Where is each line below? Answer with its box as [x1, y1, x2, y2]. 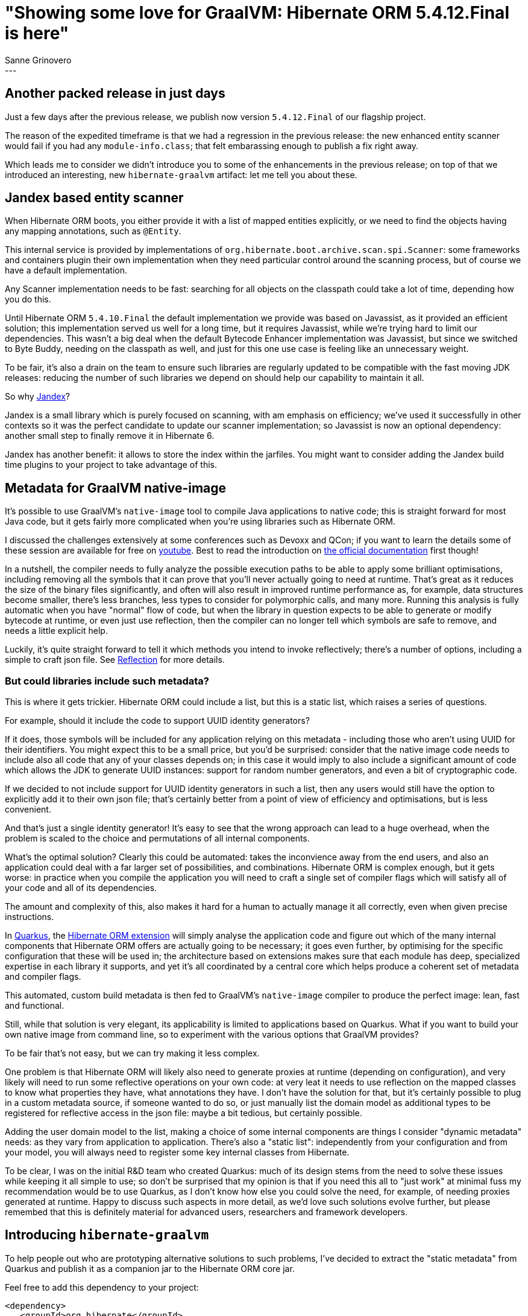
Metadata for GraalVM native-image [5, 480, 227, 496]
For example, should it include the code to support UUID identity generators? [5, 715, 310, 726]
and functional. [5, 1000, 64, 1011]
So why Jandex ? [5, 391, 71, 402]
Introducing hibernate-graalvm [5, 1227, 209, 1243]
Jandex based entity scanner [5, 190, 184, 206]
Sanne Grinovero [5, 54, 72, 65]
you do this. [5, 294, 51, 305]
